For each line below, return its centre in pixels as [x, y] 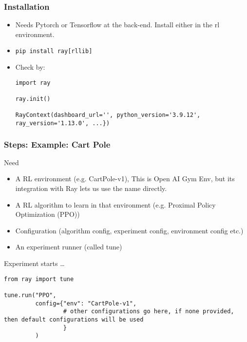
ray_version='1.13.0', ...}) [63, 123]
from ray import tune [39, 279]
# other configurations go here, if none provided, [149, 312]
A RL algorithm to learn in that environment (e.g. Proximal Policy [115, 204]
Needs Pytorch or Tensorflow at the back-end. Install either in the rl [117, 25]
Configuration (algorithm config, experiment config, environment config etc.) [129, 230]
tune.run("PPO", [30, 295]
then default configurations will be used [74, 319]
